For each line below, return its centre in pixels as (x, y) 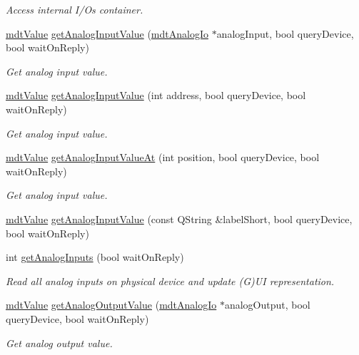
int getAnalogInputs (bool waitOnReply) (95, 257)
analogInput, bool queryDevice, (285, 33)
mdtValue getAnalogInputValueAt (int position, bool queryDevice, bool (163, 157)
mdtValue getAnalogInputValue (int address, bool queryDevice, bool (156, 95)
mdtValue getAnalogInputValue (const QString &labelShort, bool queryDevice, (179, 218)
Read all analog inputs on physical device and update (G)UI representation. (170, 281)
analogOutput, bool (267, 305)
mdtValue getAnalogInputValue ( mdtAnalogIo (107, 33)
